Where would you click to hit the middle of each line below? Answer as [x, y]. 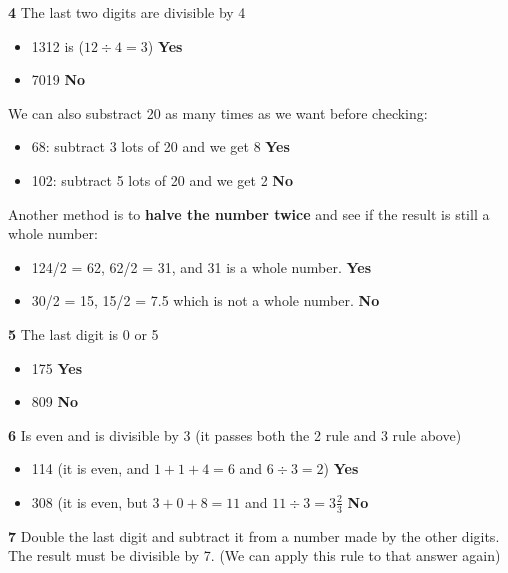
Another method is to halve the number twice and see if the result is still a [249, 213]
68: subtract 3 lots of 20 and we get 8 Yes [160, 146]
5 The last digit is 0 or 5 [83, 333]
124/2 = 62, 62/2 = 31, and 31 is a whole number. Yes [201, 266]
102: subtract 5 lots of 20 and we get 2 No [162, 179]
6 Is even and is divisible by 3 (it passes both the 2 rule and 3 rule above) [235, 434]
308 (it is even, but [89, 501]
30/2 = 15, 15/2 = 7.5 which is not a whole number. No [205, 300]
